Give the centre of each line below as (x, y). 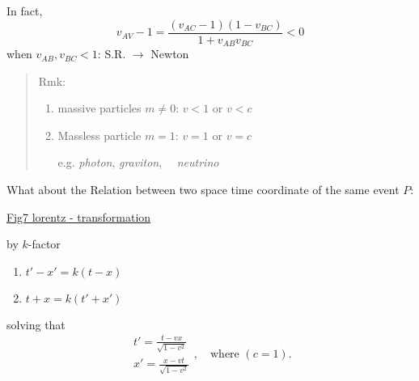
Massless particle (99, 135)
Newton (170, 54)
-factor (44, 244)
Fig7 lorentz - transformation (79, 216)
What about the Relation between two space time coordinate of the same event (203, 190)
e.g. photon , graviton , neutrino (138, 162)
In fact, (25, 11)
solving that (36, 324)
